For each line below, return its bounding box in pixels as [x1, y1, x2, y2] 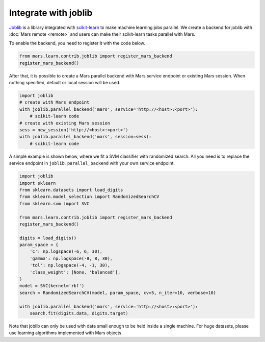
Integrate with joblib [9, 7, 93, 18]
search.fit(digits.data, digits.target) [29, 310, 129, 316]
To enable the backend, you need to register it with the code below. [9, 40, 146, 46]
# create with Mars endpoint [19, 99, 90, 105]
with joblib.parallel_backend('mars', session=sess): [19, 134, 152, 140]
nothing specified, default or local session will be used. [9, 80, 121, 86]
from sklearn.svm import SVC [19, 201, 90, 206]
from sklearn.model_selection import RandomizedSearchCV [19, 194, 159, 199]
